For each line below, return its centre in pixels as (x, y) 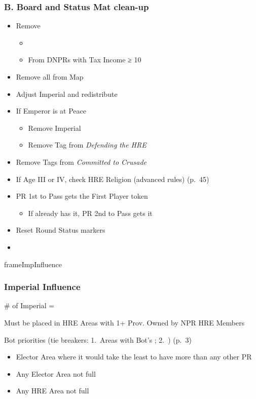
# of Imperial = (29, 305)
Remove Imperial (54, 128)
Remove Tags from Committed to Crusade (81, 161)
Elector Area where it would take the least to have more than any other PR (134, 357)
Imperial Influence (42, 287)
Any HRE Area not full (52, 391)
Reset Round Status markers (61, 230)
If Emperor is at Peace (51, 111)
